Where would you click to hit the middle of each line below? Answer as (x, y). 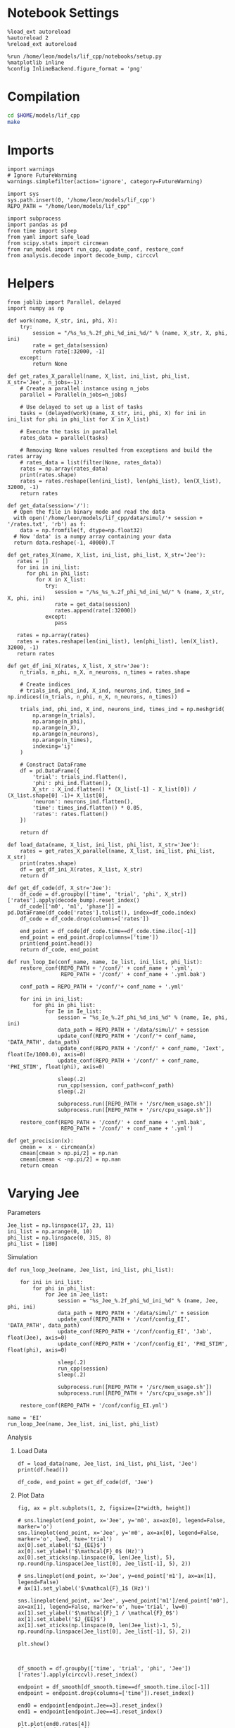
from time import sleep (42, 230)
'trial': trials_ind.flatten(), (80, 777)
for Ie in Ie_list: (73, 1011)
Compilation (44, 97)
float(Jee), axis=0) (38, 1338)
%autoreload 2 (28, 38)
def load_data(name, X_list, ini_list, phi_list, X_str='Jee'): (103, 845)
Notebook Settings (63, 13)
